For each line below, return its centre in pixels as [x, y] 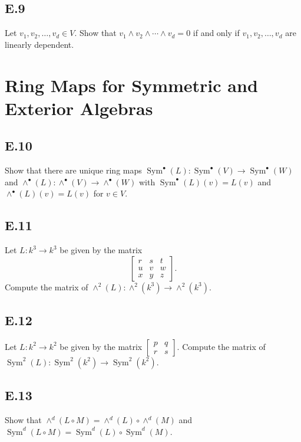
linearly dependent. [39, 44]
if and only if [216, 33]
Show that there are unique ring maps [73, 170]
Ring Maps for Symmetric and [131, 85]
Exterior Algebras [79, 108]
